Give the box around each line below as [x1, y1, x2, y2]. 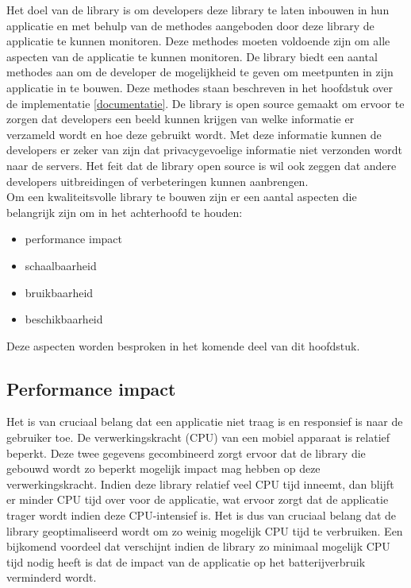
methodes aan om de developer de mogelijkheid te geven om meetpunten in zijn [6, 64, 394, 80]
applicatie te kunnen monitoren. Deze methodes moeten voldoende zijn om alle [6, 33, 390, 49]
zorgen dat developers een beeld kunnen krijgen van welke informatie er [6, 110, 355, 127]
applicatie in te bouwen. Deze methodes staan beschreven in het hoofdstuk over [6, 79, 394, 95]
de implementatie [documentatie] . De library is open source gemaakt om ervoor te [6, 95, 405, 111]
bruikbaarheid [25, 284, 94, 300]
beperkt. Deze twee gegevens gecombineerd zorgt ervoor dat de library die [6, 444, 366, 461]
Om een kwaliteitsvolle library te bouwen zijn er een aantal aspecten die [6, 188, 357, 205]
